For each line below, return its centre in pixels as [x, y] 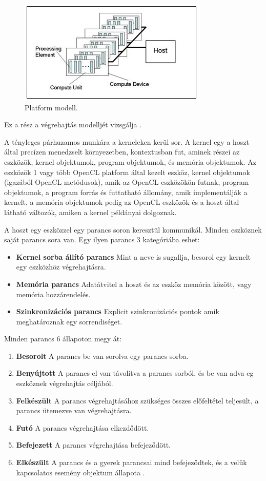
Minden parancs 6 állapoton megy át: [63, 339]
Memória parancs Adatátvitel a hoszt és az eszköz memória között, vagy [134, 284]
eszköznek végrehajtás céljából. [65, 383]
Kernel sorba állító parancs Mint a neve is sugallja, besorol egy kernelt [134, 256]
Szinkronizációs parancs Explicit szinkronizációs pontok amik [118, 311]
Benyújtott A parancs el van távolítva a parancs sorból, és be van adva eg [135, 373]
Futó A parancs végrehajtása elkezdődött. [83, 427]
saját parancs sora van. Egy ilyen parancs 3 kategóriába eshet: [102, 239]
